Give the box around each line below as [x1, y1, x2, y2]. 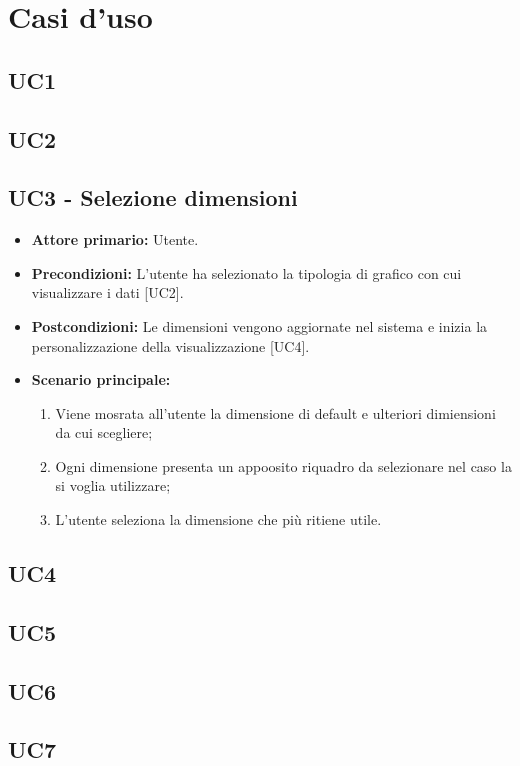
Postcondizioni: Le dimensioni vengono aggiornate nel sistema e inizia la [31, 315, 488, 336]
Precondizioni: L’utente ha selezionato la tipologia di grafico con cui [31, 262, 462, 283]
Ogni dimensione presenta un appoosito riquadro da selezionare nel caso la [55, 455, 512, 476]
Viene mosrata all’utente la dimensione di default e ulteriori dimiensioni [55, 402, 496, 423]
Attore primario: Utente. [31, 229, 199, 250]
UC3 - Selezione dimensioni [8, 182, 298, 213]
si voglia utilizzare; [55, 475, 171, 496]
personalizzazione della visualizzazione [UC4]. [31, 335, 310, 356]
